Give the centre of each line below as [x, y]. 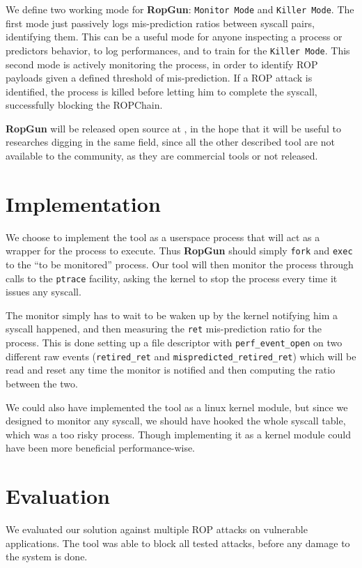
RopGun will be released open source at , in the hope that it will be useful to [173, 128]
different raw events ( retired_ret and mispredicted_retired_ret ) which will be [181, 356]
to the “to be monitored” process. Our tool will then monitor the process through [180, 264]
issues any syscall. [44, 292]
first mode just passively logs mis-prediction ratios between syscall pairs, [160, 23]
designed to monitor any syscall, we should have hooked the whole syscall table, [176, 421]
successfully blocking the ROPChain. [84, 105]
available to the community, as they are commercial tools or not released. [162, 156]
